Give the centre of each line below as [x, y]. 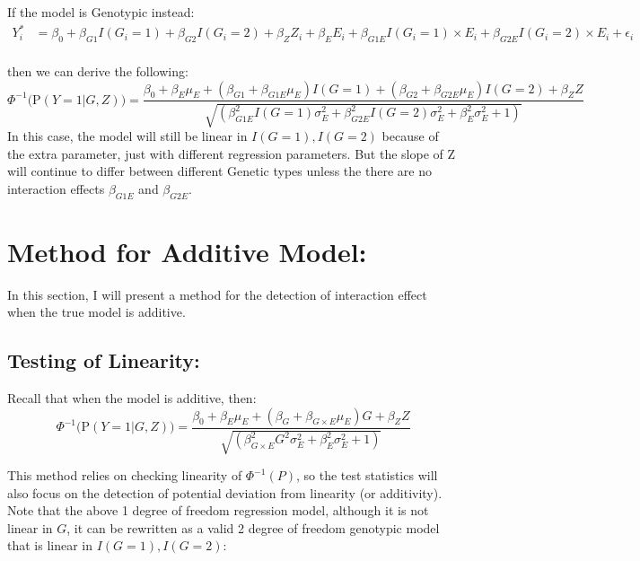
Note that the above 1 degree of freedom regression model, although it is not [218, 510]
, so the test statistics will [367, 475]
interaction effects [56, 188]
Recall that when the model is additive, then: [132, 398]
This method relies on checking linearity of [125, 475]
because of [410, 135]
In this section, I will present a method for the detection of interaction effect [217, 294]
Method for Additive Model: [187, 251]
